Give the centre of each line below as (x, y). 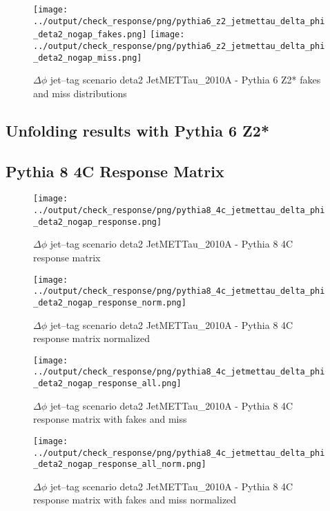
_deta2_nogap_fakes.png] (90, 35)
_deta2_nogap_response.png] (98, 222)
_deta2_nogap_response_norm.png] (110, 302)
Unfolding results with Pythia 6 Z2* (138, 130)
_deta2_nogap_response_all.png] (107, 384)
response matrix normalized (92, 338)
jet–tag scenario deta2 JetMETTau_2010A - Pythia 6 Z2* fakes (185, 80)
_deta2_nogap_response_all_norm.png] (120, 464)
